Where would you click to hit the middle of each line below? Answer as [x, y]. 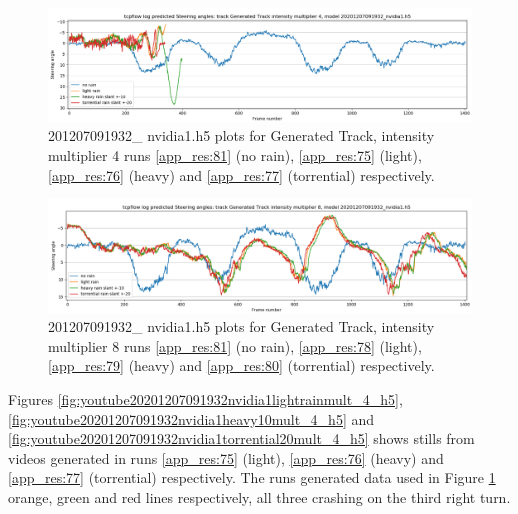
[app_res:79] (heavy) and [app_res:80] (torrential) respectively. [241, 365]
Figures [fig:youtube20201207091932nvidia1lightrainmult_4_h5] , [205, 399]
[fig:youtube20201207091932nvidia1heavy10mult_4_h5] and [191, 418]
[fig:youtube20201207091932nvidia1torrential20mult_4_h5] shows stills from [241, 438]
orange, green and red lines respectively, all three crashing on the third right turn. [259, 497]
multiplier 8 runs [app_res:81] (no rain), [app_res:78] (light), [235, 345]
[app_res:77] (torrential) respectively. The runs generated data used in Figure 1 [252, 477]
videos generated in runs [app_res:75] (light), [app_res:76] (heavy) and [226, 457]
